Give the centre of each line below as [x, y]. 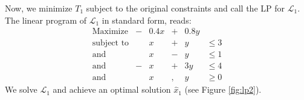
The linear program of [46, 20]
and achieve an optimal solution [112, 89]
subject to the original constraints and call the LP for [185, 8]
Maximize [110, 32]
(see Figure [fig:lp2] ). [223, 89]
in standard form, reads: [147, 20]
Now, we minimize [39, 8]
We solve [21, 89]
